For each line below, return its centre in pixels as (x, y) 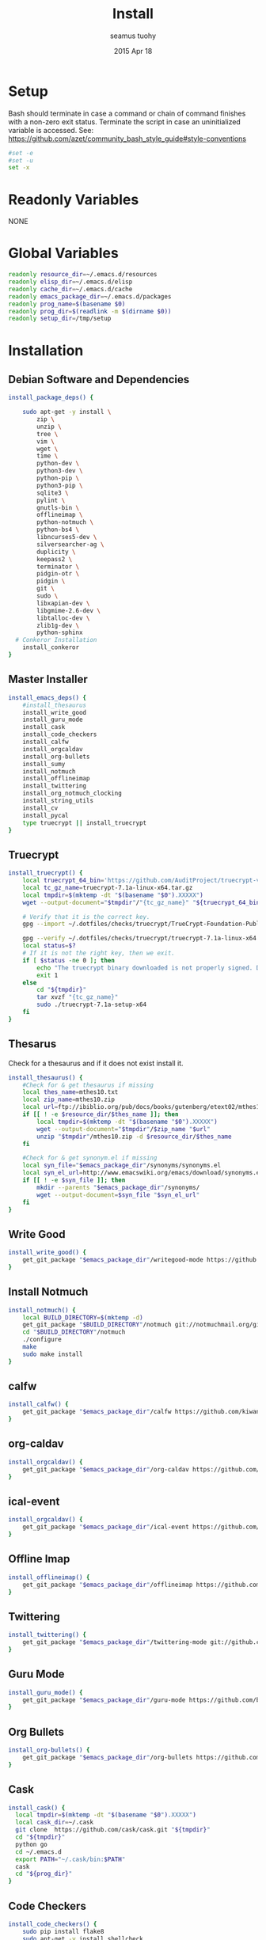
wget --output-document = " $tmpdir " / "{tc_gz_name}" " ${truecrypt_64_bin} (143, 902)
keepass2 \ (55, 559)
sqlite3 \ (53, 493)
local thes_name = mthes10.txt (70, 1092)
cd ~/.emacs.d (38, 1852)
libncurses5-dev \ (67, 537)
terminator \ (58, 567)
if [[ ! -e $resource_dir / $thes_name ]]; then (101, 1114)
